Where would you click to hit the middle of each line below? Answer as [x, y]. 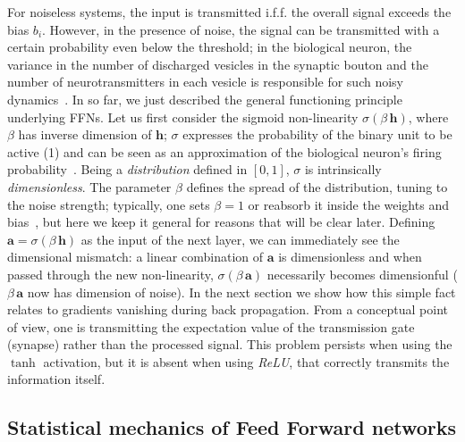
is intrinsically [343, 169]
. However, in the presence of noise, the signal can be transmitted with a [241, 29]
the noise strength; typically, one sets [109, 204]
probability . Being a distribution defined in [127, 169]
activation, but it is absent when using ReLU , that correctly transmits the [246, 361]
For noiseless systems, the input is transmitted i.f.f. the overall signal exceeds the [229, 12]
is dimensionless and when [350, 257]
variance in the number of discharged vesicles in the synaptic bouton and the [218, 64]
